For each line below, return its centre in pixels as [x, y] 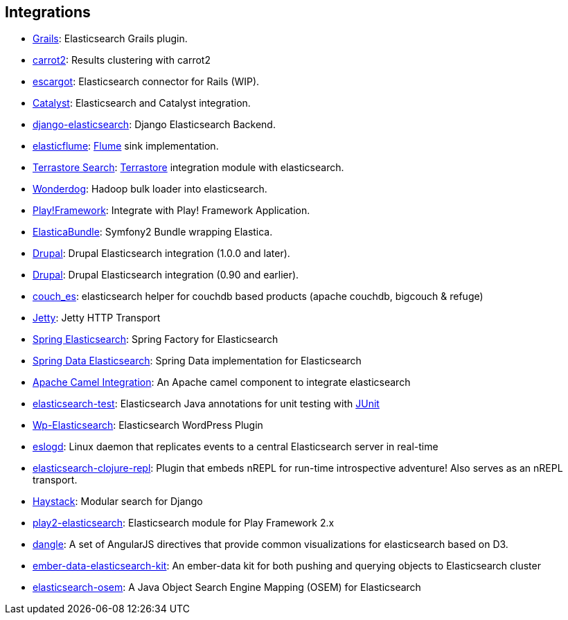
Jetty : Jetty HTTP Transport [97, 318]
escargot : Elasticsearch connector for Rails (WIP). [146, 82]
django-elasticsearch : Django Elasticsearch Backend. [154, 125]
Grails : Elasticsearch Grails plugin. [110, 39]
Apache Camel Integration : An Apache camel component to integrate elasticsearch [222, 382]
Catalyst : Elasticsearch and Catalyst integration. [142, 103]
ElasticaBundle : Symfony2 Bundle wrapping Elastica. [153, 232]
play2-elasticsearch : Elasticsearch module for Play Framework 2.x [184, 523]
